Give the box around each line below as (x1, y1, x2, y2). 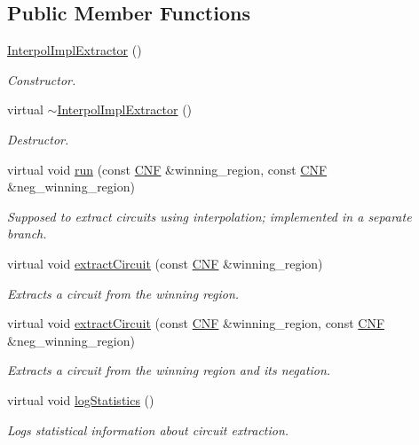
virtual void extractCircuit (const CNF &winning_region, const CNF (7, 314, 385, 332)
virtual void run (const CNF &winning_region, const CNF (7, 160, 328, 178)
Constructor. (7, 70, 76, 89)
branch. (7, 224, 47, 243)
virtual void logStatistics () (7, 390, 154, 409)
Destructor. (7, 129, 69, 148)
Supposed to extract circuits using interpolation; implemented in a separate (7, 207, 412, 225)
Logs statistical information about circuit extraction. (7, 420, 289, 439)
